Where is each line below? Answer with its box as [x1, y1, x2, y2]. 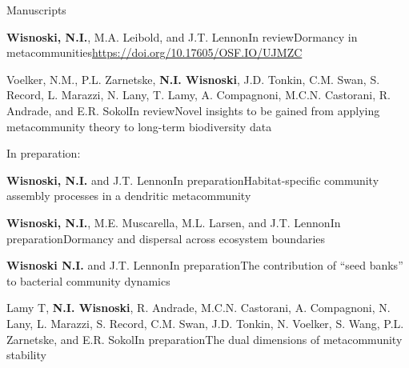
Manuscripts [6, 2, 66, 18]
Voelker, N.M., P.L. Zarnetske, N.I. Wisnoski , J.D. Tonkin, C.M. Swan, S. [6, 70, 380, 87]
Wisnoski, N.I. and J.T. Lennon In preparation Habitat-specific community [6, 171, 379, 188]
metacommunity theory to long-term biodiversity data [6, 118, 272, 134]
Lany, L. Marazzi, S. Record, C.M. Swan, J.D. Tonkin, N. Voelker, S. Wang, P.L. [6, 314, 404, 331]
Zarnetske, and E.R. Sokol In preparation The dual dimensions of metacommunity [6, 330, 403, 347]
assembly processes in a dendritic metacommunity [6, 187, 251, 204]
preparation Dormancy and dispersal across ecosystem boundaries [6, 230, 326, 246]
